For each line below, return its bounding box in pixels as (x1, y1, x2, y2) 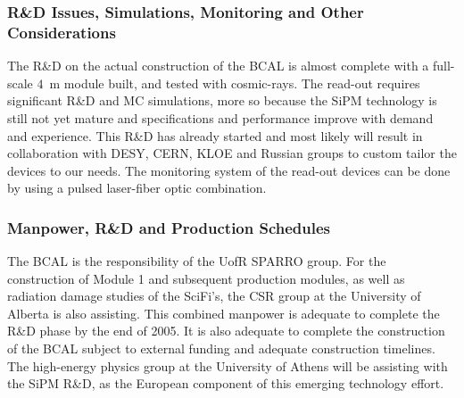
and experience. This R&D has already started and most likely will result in (7, 126, 423, 145)
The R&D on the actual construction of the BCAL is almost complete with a (7, 56, 429, 75)
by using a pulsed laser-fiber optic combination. (7, 178, 267, 197)
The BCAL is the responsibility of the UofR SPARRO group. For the (7, 252, 386, 270)
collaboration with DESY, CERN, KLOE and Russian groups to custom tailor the (7, 144, 457, 162)
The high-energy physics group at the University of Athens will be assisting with (7, 356, 448, 375)
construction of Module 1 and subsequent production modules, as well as (7, 269, 405, 287)
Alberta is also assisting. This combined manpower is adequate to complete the (7, 303, 440, 322)
